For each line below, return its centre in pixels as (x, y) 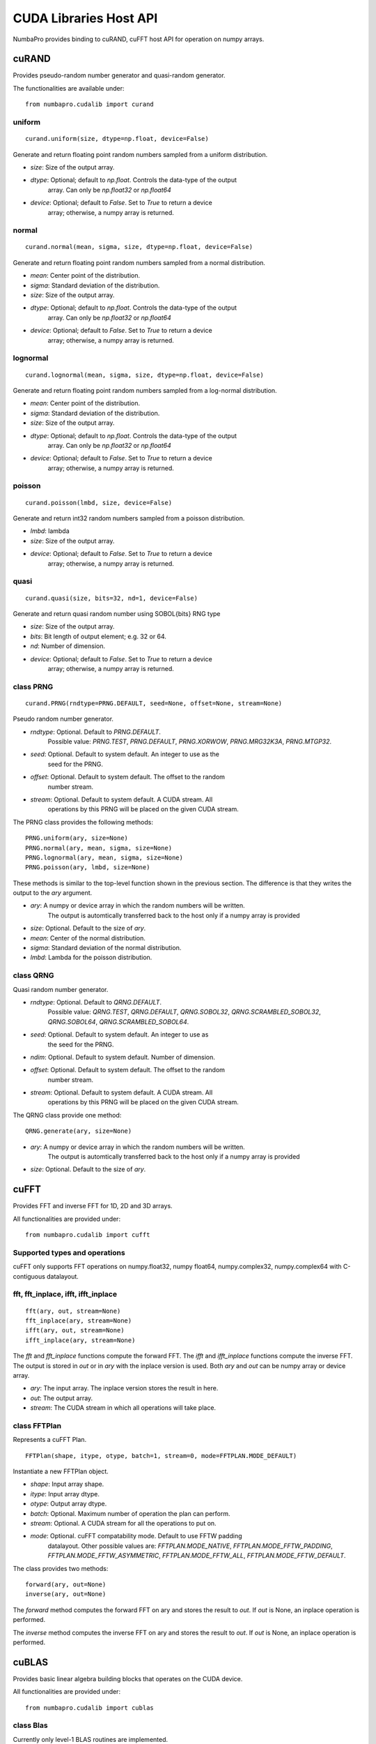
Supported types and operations (69, 1252)
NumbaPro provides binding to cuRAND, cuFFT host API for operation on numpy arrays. (139, 39)
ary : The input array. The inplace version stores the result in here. (124, 1388)
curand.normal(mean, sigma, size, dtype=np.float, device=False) (139, 247)
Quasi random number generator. (61, 989)
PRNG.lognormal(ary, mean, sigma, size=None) (104, 857)
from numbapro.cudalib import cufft (88, 1235)
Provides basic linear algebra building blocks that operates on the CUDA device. (128, 1678)
